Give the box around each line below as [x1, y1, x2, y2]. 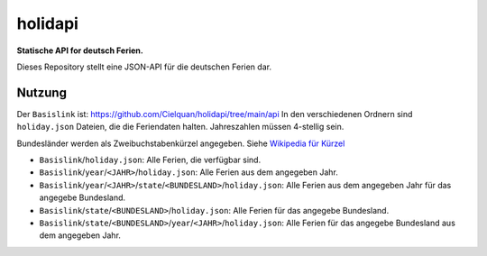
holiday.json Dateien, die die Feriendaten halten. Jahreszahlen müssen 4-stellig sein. [16, 122, 345, 133]
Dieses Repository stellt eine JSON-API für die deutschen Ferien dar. [16, 61, 272, 72]
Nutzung [16, 85, 68, 100]
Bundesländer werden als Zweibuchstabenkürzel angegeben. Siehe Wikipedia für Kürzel [16, 138, 345, 149]
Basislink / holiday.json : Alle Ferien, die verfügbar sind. [39, 154, 262, 166]
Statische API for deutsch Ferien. [16, 45, 143, 56]
